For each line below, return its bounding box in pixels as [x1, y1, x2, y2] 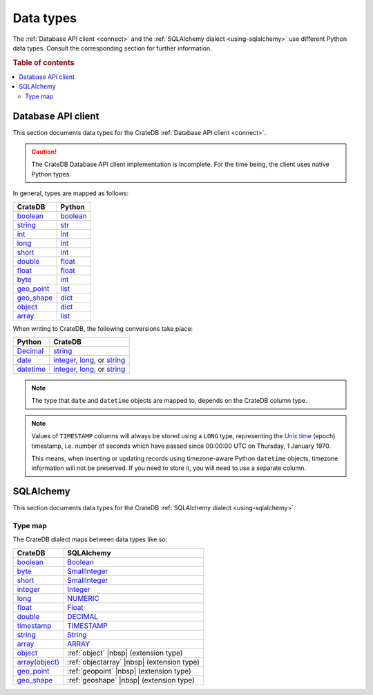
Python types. [31, 170, 72, 178]
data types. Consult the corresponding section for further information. [12, 44, 212, 52]
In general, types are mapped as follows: [12, 189, 129, 197]
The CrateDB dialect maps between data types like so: [12, 535, 168, 543]
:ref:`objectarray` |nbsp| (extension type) [66, 657, 200, 667]
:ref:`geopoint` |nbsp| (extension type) [66, 666, 191, 676]
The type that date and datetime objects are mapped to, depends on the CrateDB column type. [31, 397, 307, 405]
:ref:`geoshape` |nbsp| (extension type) [66, 675, 195, 685]
